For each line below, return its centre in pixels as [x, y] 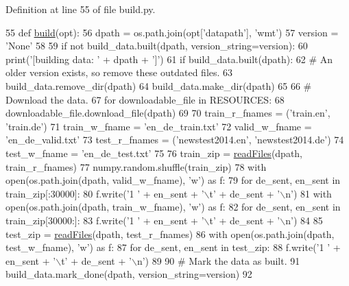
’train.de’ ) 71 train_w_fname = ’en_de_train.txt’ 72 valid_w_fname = [159, 126]
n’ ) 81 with [309, 193]
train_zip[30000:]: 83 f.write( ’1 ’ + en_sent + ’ [105, 220]
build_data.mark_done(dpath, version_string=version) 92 [129, 274]
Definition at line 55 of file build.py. [81, 9]
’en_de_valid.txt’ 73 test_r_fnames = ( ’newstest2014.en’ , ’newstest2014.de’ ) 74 [175, 140]
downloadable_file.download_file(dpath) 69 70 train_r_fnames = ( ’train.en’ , [168, 113]
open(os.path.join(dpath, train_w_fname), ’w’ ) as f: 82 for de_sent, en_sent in [173, 207]
